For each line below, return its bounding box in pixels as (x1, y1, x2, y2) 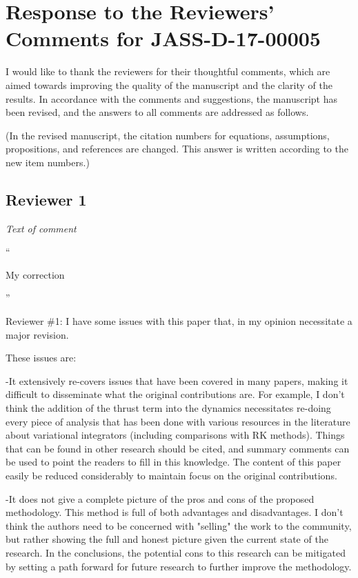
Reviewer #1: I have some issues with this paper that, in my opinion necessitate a (6, 314, 352, 328)
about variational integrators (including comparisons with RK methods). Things (6, 428, 345, 442)
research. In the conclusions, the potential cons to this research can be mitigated (6, 545, 346, 559)
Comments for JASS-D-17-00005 (6, 24, 321, 52)
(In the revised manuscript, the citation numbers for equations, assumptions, (6, 128, 330, 142)
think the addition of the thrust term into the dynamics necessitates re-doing (6, 401, 331, 415)
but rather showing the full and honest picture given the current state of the (6, 532, 328, 546)
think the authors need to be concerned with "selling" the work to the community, (6, 518, 352, 532)
